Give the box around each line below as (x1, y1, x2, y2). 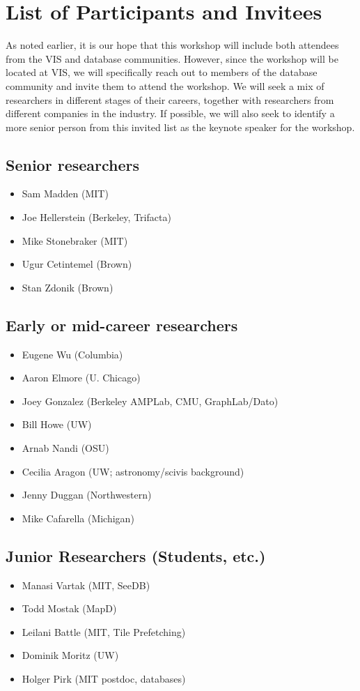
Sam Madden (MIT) (22, 186, 109, 201)
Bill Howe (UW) (22, 417, 92, 432)
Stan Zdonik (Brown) (22, 280, 114, 294)
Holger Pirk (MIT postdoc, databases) (22, 671, 186, 685)
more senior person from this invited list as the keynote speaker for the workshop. (6, 119, 355, 134)
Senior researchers (6, 153, 140, 175)
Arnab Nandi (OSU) (22, 441, 109, 455)
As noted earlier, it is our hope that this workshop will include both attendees (6, 38, 339, 52)
